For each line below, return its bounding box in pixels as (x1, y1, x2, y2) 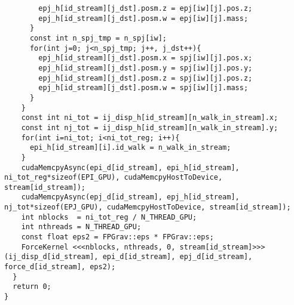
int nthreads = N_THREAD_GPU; (21, 223, 142, 232)
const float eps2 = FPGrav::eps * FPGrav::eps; (21, 233, 214, 242)
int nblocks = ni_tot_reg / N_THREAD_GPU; (21, 212, 197, 221)
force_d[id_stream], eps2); (4, 263, 116, 272)
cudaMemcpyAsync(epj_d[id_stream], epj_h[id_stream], (21, 193, 240, 202)
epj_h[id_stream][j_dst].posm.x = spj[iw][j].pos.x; (38, 54, 253, 63)
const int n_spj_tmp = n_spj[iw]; (29, 33, 167, 42)
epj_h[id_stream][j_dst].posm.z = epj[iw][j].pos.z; (38, 4, 253, 13)
